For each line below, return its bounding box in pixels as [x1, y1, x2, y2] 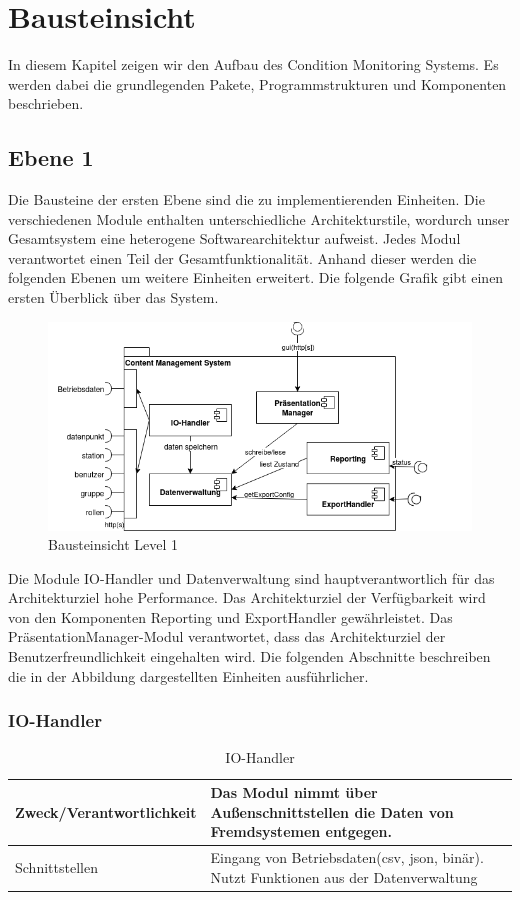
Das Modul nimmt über [210, 782, 378, 803]
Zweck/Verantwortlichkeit [15, 801, 197, 822]
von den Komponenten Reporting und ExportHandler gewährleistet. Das [8, 606, 453, 627]
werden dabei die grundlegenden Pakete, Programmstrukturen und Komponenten [8, 73, 507, 94]
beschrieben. [8, 93, 84, 114]
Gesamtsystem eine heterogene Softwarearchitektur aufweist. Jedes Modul [8, 228, 461, 249]
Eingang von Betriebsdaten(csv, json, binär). [210, 847, 484, 868]
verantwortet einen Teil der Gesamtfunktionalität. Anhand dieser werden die [8, 247, 477, 268]
